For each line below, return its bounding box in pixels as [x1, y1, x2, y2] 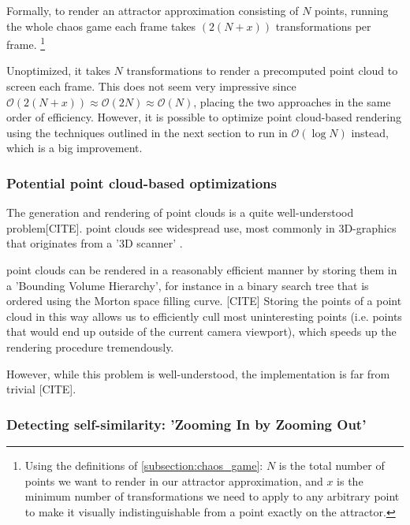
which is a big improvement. [6, 140, 143, 156]
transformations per [275, 17, 371, 34]
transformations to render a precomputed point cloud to [126, 62, 398, 79]
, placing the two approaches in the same [193, 93, 391, 110]
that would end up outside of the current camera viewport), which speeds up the [6, 323, 397, 340]
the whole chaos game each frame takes [6, 17, 196, 34]
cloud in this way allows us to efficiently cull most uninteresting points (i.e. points [6, 307, 402, 324]
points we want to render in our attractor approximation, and [24, 472, 323, 489]
